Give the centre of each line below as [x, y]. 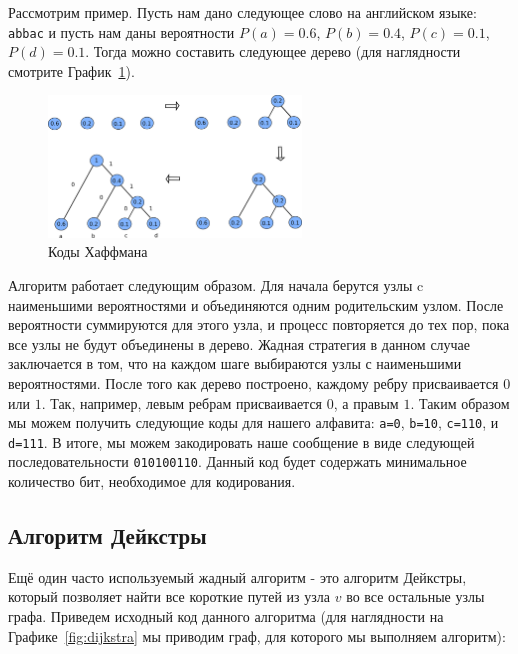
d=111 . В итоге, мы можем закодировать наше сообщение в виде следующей [241, 441]
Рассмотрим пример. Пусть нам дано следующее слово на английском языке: [242, 12]
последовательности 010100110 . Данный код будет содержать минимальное [237, 461]
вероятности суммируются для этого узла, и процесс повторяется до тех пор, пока [259, 324]
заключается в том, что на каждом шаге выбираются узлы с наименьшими [235, 363]
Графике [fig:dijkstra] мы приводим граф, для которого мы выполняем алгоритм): [257, 635]
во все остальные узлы [415, 596]
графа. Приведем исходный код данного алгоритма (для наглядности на [226, 616]
